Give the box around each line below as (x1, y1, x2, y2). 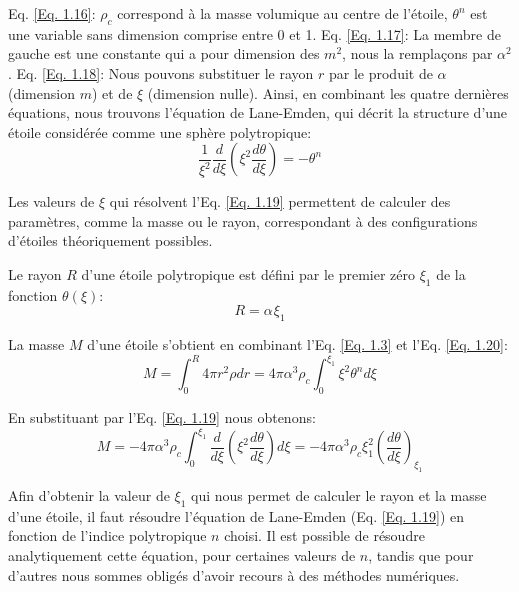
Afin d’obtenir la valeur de (8, 485, 170, 505)
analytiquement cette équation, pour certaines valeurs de (8, 544, 356, 565)
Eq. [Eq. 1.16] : (8, 3, 96, 23)
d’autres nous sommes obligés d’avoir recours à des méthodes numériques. (8, 564, 460, 585)
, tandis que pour (368, 544, 474, 565)
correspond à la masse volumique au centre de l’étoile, (117, 3, 448, 23)
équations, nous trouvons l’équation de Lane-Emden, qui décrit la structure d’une (8, 102, 508, 123)
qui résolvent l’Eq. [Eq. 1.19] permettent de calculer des (109, 191, 451, 212)
